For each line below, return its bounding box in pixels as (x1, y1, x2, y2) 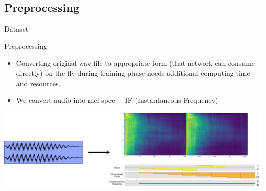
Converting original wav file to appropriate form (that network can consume (16, 58, 255, 68)
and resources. (16, 77, 61, 88)
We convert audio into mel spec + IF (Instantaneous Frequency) (16, 95, 218, 105)
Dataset (4, 23, 29, 34)
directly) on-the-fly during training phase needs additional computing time (16, 67, 250, 78)
